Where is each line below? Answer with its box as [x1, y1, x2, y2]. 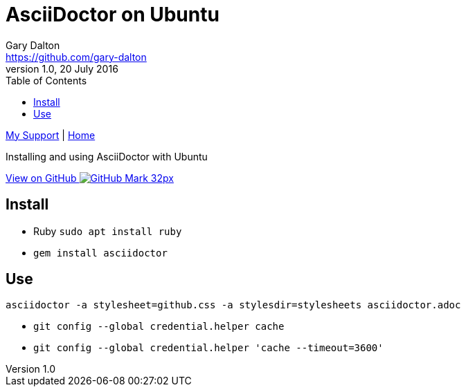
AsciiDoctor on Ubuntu [6, 3, 219, 26]
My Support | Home [6, 129, 96, 141]
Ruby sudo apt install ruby [33, 225, 182, 237]
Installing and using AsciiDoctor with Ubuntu [6, 150, 208, 162]
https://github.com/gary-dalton [6, 50, 147, 63]
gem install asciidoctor [33, 247, 168, 259]
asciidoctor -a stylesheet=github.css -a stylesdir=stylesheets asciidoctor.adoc [6, 299, 461, 311]
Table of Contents [6, 74, 87, 86]
